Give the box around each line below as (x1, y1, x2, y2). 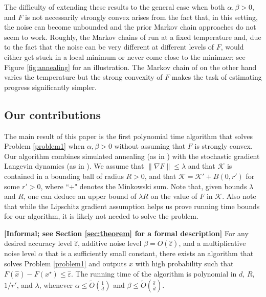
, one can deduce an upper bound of (23, 191, 137, 201)
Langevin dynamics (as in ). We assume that (4, 161, 144, 171)
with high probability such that (135, 258, 234, 269)
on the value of (150, 191, 197, 201)
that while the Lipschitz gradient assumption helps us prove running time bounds (4, 200, 260, 211)
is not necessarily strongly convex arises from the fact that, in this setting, (25, 11, 258, 22)
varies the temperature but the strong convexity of (4, 72, 163, 82)
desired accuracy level (4, 238, 72, 248)
